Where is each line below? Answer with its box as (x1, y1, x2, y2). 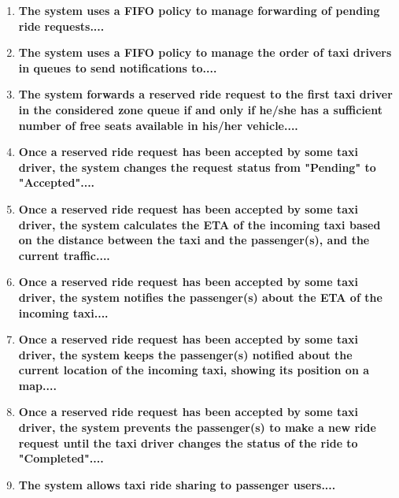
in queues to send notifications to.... (18, 59, 217, 76)
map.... (18, 377, 57, 393)
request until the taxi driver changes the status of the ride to (18, 434, 358, 451)
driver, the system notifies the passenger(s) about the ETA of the (18, 288, 382, 305)
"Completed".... (18, 450, 104, 466)
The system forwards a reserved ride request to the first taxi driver (18, 86, 393, 102)
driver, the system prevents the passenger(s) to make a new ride (18, 419, 376, 436)
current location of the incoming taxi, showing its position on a (18, 362, 370, 378)
